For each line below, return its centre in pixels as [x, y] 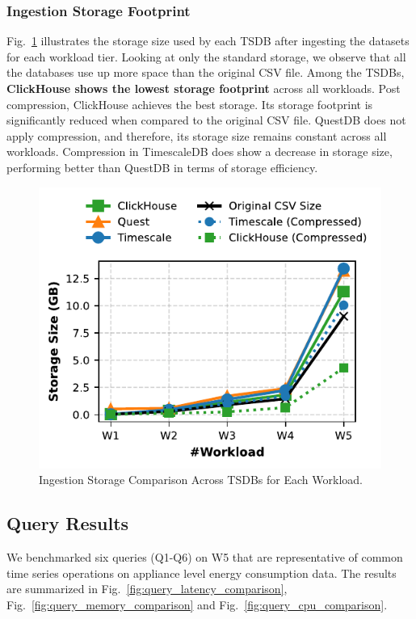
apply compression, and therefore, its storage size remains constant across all [197, 135]
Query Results [68, 523]
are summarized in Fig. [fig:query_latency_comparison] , [147, 589]
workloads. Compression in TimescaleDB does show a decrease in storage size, [200, 152]
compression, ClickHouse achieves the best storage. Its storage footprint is [190, 104]
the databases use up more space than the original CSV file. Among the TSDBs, [206, 72]
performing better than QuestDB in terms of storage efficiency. [162, 167]
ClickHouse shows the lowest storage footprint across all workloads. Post [204, 88]
